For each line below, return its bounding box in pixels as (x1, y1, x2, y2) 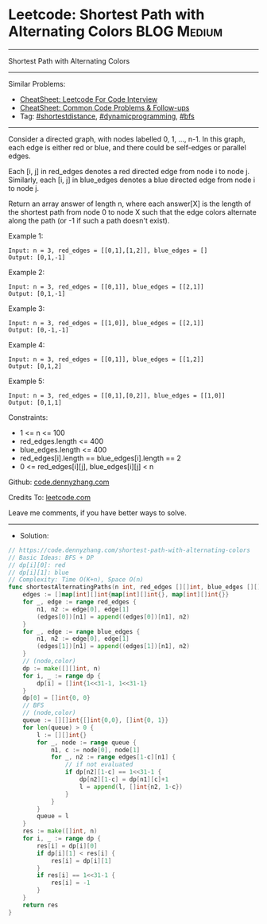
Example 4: (8, 340, 45, 349)
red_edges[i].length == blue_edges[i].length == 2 (19, 453, 181, 463)
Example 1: (8, 231, 44, 240)
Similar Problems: (8, 79, 66, 88)
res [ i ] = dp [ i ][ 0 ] (37, 841, 98, 850)
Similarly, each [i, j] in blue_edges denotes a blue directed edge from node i (8, 175, 256, 184)
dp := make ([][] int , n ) (22, 664, 102, 673)
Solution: (19, 530, 49, 540)
